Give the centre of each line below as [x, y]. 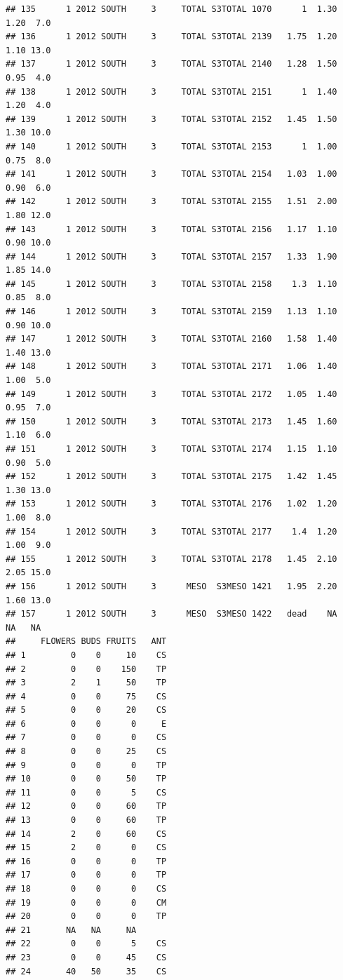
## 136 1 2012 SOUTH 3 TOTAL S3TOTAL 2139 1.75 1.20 [171, 37]
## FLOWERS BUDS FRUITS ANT [86, 642]
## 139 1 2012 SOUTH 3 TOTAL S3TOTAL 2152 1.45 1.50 [171, 119]
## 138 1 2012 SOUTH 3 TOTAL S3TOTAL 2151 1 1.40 [171, 92]
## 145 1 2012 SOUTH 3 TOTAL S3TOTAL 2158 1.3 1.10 [171, 284]
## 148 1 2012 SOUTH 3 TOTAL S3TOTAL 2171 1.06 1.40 [171, 367]
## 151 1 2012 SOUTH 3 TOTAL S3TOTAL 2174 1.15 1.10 [171, 449]
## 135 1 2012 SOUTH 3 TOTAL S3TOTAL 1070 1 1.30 [171, 9]
